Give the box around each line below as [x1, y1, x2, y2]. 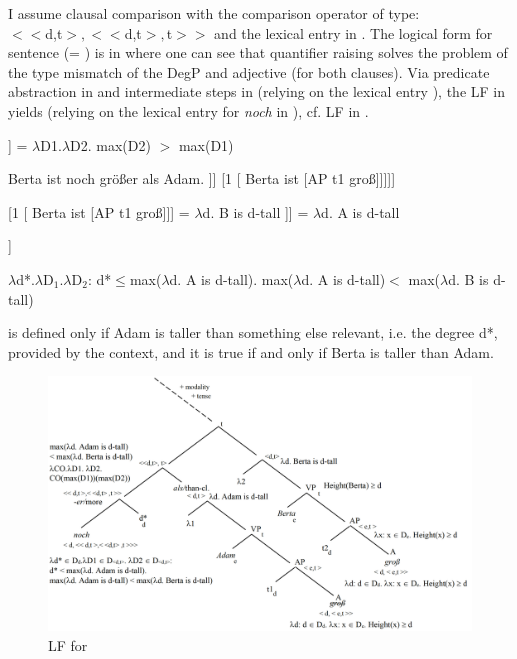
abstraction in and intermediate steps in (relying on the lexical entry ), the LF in [8, 81, 506, 102]
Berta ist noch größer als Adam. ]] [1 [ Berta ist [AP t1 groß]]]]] [8, 168, 396, 189]
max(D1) [178, 134, 234, 155]
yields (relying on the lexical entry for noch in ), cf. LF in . [8, 100, 369, 121]
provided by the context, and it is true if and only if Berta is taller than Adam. [8, 341, 494, 362]
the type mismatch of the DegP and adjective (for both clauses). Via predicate [8, 61, 490, 82]
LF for [48, 634, 88, 655]
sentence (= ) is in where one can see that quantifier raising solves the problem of [8, 42, 508, 63]
